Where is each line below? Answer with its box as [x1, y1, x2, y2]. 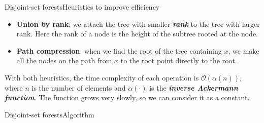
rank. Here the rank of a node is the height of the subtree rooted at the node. [16, 28, 258, 39]
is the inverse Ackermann [149, 82, 238, 93]
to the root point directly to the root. [120, 55, 237, 66]
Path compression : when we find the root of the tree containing [16, 45, 222, 56]
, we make [228, 45, 259, 56]
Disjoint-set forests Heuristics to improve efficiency [5, 2, 160, 12]
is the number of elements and [31, 82, 126, 93]
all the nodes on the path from [16, 55, 112, 66]
